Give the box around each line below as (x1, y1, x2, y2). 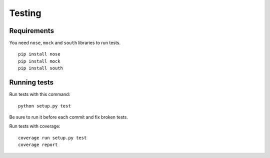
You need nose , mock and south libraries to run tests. (9, 40, 121, 46)
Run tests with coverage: (9, 123, 60, 129)
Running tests (9, 78, 54, 87)
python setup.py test (18, 103, 71, 108)
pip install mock (18, 58, 60, 64)
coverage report (18, 142, 58, 147)
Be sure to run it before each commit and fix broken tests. (9, 114, 128, 120)
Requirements (9, 26, 54, 35)
